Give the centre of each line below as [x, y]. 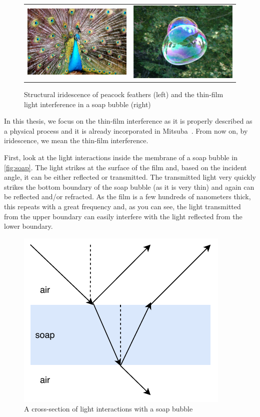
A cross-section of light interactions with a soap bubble [108, 409]
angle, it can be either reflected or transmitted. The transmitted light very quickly [130, 177]
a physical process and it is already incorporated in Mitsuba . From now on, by [126, 130]
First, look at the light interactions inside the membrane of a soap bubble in [121, 157]
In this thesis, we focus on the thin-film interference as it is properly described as [128, 121]
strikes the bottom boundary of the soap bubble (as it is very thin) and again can [129, 186]
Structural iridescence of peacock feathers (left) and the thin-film [124, 94]
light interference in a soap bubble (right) [87, 104]
